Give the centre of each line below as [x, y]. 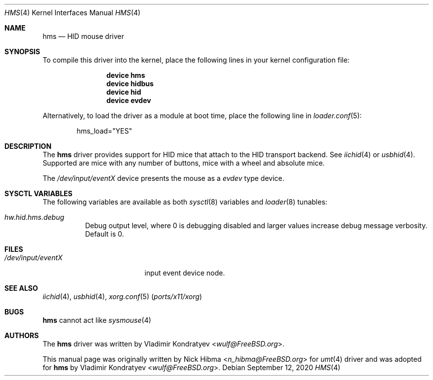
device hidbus [130, 84]
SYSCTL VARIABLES [39, 193]
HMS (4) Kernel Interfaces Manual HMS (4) [73, 13]
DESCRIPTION [28, 146]
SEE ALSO [21, 288]
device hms [126, 75]
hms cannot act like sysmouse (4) [97, 320]
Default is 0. [105, 234]
